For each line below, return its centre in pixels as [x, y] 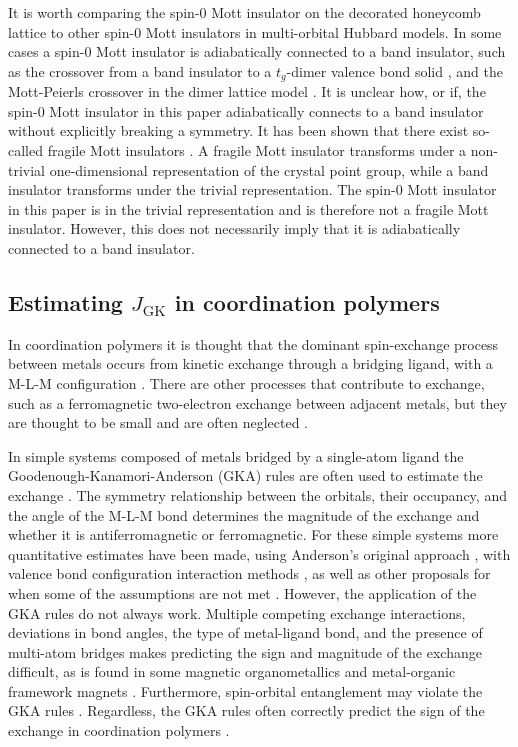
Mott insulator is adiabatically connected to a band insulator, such [301, 51]
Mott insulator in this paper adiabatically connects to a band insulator [266, 110]
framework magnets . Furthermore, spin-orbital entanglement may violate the [245, 690]
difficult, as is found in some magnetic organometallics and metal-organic [232, 671]
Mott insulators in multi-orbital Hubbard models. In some [323, 31]
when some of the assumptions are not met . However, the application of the [242, 592]
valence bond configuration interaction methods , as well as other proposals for [249, 573]
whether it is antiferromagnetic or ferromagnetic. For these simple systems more [253, 534]
